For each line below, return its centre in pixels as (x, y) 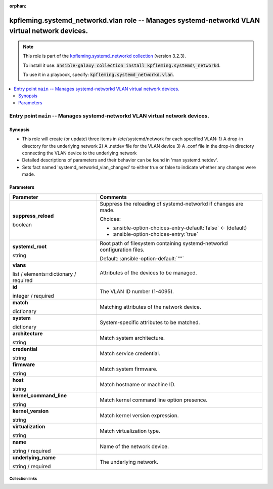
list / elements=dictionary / (44, 274)
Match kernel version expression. (139, 415)
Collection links (23, 479)
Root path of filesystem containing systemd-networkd (164, 243)
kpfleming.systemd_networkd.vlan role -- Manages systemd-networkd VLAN (135, 20)
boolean (22, 224)
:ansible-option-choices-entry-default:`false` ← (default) (179, 228)
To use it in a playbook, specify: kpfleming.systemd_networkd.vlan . (99, 75)
